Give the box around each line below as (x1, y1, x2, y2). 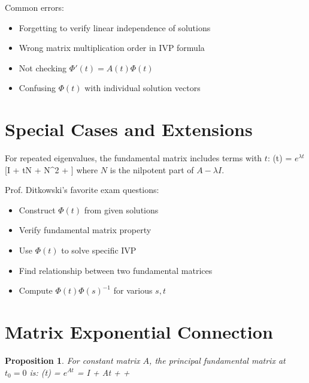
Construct (19, 203, 56, 216)
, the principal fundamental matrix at (149, 354, 286, 366)
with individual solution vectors (84, 82, 201, 94)
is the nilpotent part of (110, 163, 194, 176)
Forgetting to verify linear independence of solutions (19, 21, 211, 34)
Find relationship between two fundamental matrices (19, 264, 213, 276)
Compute (19, 284, 53, 297)
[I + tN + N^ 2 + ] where (5, 163, 98, 176)
